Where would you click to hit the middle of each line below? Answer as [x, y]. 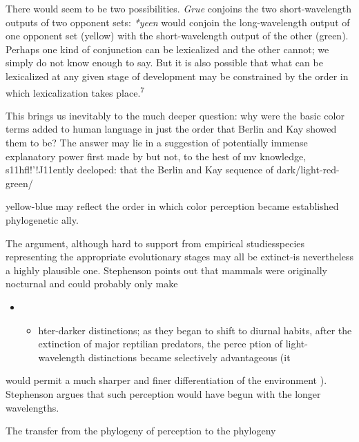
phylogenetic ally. [42, 219]
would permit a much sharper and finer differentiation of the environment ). [166, 380]
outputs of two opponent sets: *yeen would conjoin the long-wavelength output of [178, 22]
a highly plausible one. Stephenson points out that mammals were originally [166, 270]
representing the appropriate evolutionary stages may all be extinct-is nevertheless [179, 257]
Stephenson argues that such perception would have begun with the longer [163, 393]
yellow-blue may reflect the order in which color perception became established [172, 206]
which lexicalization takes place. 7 [75, 91]
